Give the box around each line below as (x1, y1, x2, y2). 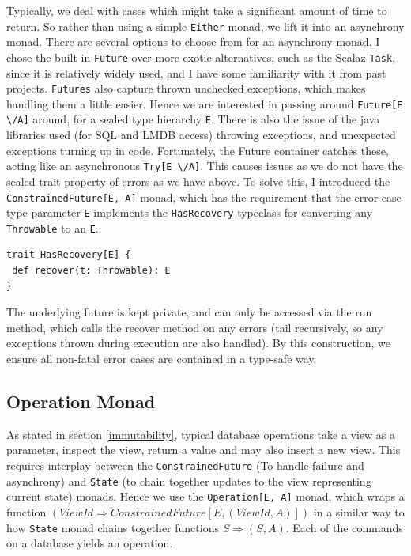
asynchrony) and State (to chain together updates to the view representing (6, 472, 371, 489)
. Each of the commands (285, 519, 403, 535)
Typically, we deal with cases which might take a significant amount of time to (6, 2, 387, 18)
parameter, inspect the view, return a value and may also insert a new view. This (6, 441, 401, 458)
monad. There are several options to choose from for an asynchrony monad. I (6, 33, 380, 50)
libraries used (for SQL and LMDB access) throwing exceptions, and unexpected (6, 127, 396, 143)
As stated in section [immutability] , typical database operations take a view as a (6, 426, 396, 442)
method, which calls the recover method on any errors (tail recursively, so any (6, 319, 383, 335)
